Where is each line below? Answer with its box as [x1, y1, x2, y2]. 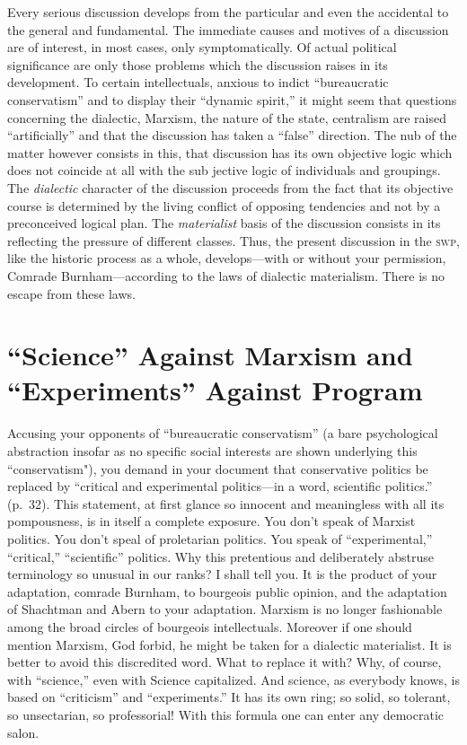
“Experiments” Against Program [7, 372, 423, 408]
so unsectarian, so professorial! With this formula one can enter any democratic [7, 705, 445, 723]
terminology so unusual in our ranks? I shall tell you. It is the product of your [7, 565, 437, 583]
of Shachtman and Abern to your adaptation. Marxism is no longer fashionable [7, 600, 443, 618]
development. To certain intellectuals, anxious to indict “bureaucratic [7, 73, 389, 92]
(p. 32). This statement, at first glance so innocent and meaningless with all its [7, 494, 445, 513]
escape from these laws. [7, 284, 136, 302]
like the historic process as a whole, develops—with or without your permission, [7, 249, 446, 267]
